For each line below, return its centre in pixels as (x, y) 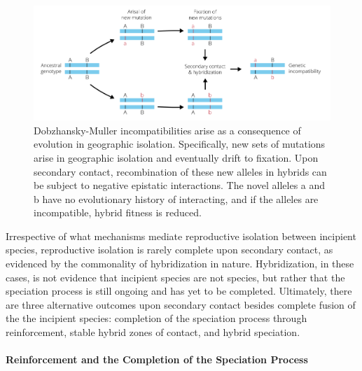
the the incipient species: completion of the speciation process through (156, 318)
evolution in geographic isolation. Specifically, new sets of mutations (180, 144)
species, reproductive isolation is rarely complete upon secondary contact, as (169, 250)
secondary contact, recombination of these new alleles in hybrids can (180, 171)
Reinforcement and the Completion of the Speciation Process (157, 359)
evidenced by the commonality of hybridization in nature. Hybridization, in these (180, 264)
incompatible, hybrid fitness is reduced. (118, 212)
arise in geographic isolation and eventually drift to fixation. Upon (176, 157)
